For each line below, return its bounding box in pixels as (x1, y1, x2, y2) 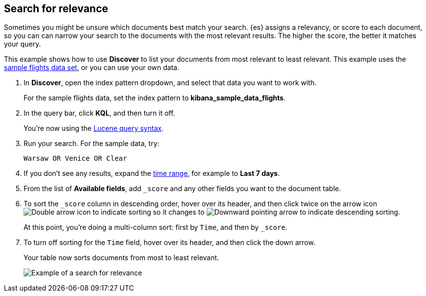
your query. (4, 40, 41, 49)
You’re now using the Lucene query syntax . (24, 124, 164, 133)
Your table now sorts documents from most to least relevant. (24, 253, 219, 262)
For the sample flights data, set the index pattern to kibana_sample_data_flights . (24, 94, 286, 102)
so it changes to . (153, 208, 400, 217)
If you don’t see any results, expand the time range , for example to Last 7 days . (24, 169, 280, 178)
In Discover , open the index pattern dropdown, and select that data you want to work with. (24, 78, 317, 87)
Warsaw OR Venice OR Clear (24, 154, 127, 163)
